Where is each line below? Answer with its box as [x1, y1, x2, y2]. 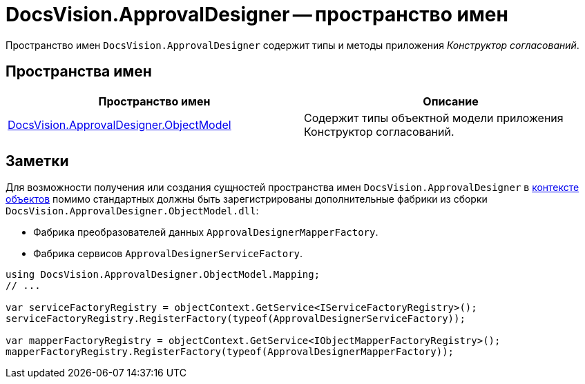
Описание [423, 94, 479, 108]
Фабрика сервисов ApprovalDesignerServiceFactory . [33, 247, 303, 260]
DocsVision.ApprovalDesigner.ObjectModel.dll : [6, 205, 259, 217]
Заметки [6, 152, 69, 170]
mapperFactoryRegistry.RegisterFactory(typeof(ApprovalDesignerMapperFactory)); [6, 346, 454, 358]
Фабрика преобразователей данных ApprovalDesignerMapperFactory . [33, 226, 378, 239]
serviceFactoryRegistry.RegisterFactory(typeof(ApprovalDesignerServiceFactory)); [6, 313, 466, 325]
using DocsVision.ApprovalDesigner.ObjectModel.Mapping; [6, 269, 320, 281]
